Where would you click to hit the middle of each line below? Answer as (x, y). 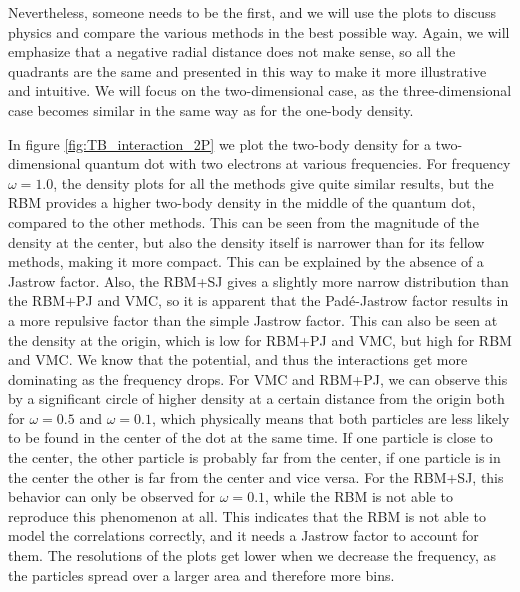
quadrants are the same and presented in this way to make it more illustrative (247, 70)
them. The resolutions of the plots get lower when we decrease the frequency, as (252, 555)
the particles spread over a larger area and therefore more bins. (201, 574)
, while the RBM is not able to (359, 496)
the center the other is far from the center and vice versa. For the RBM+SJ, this (256, 476)
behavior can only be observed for (112, 496)
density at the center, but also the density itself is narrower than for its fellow (246, 241)
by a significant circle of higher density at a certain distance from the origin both (256, 398)
